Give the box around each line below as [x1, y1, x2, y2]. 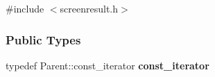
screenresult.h [60, 1, 119, 15]
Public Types [6, 31, 81, 48]
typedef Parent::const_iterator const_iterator [6, 58, 209, 72]
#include [6, 1, 44, 15]
